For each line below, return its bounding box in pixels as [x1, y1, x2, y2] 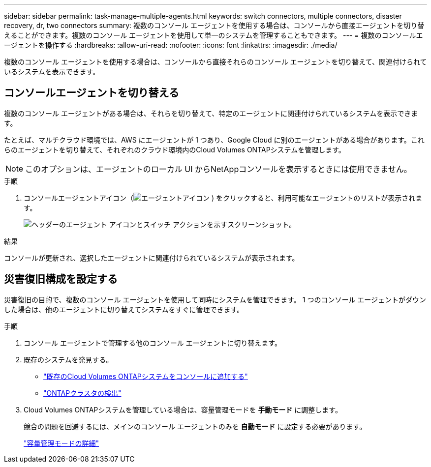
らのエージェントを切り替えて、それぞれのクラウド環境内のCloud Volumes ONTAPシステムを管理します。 [4, 145, 345, 154]
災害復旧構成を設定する [4, 273, 118, 286]
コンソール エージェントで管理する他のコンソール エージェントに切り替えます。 [24, 338, 281, 347]
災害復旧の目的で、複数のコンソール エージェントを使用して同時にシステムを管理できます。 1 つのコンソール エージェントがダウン [4, 295, 427, 304]
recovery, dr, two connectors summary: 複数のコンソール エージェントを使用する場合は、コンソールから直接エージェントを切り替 [4, 21, 425, 29]
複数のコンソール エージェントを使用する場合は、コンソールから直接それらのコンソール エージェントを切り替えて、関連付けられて [4, 58, 427, 66]
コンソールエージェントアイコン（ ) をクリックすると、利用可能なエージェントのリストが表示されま [24, 193, 423, 202]
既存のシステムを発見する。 [24, 355, 113, 364]
